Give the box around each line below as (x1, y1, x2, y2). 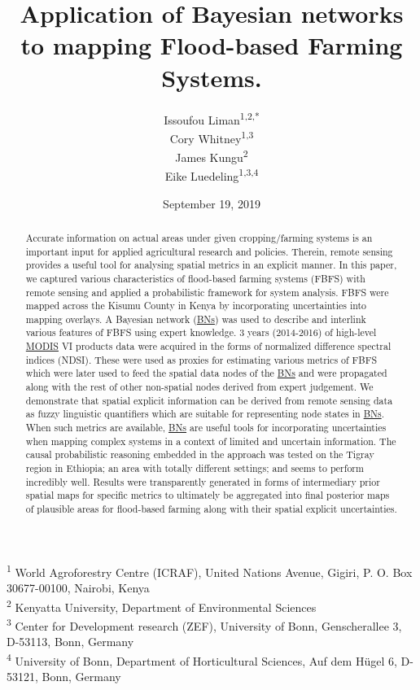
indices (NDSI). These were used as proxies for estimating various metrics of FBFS (25, 352, 378, 366)
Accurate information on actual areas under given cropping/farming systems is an (25, 230, 373, 244)
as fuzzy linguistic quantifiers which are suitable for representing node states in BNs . (25, 407, 384, 421)
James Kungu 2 (175, 146, 248, 165)
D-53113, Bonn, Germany (7, 633, 134, 650)
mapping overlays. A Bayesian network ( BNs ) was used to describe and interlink (25, 312, 366, 325)
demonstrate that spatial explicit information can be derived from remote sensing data (25, 393, 393, 407)
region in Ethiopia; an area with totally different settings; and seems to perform (25, 461, 364, 475)
